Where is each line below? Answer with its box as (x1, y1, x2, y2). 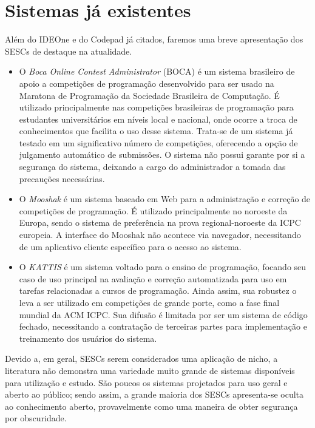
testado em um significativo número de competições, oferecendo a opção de (19, 136, 298, 149)
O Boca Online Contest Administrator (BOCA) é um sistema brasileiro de (19, 65, 295, 78)
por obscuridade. (5, 412, 67, 424)
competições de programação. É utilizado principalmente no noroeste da (19, 204, 288, 217)
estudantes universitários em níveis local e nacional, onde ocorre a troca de (19, 112, 297, 125)
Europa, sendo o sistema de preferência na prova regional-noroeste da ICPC (19, 216, 301, 229)
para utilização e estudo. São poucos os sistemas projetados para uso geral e (5, 376, 288, 389)
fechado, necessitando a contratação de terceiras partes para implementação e (19, 320, 307, 333)
